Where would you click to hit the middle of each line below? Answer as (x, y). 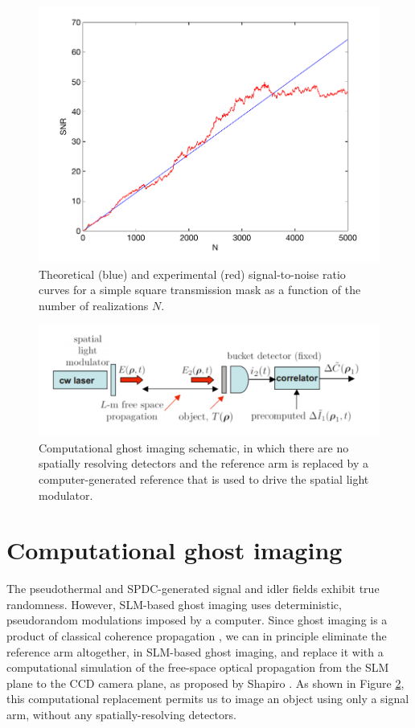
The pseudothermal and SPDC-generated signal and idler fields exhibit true (193, 589)
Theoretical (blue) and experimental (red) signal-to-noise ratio (192, 274)
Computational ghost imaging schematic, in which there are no (194, 447)
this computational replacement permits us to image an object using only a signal (208, 699)
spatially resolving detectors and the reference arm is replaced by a (204, 463)
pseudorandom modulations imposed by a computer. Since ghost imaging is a (197, 620)
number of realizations (94, 305)
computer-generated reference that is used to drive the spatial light (204, 479)
